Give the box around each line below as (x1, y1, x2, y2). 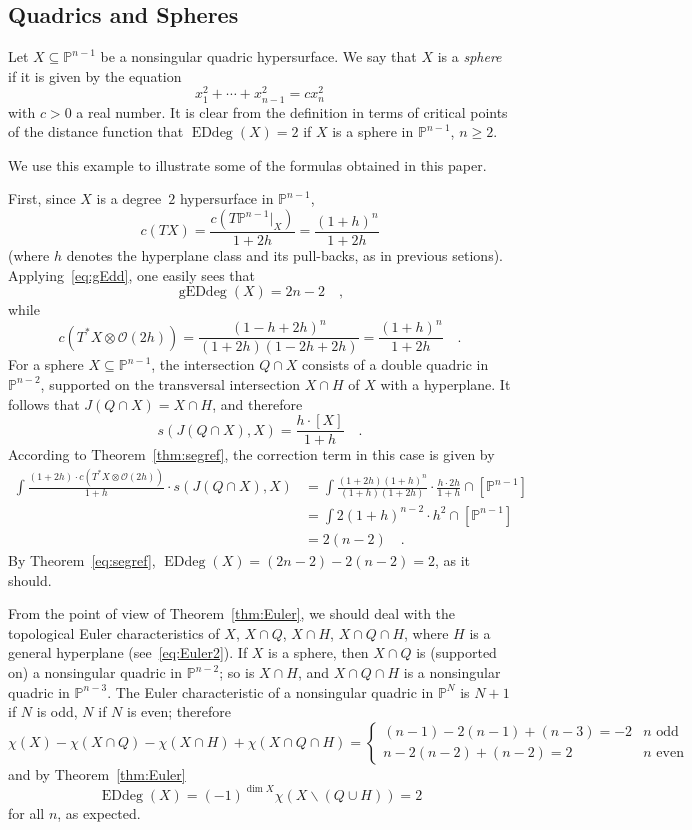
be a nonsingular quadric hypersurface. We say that (100, 46, 417, 67)
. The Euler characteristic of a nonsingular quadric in (107, 681, 434, 702)
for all (8, 802, 45, 823)
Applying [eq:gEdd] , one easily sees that (8, 264, 256, 285)
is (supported (416, 642, 497, 663)
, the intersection (151, 354, 255, 375)
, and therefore (212, 393, 303, 414)
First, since (8, 188, 76, 209)
